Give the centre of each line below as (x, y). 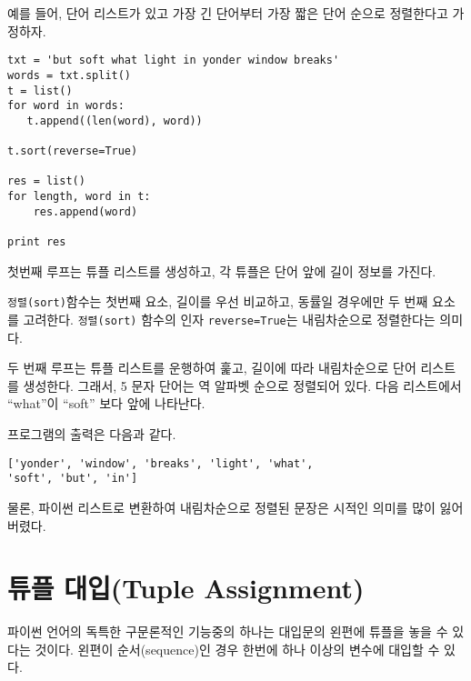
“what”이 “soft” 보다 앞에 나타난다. (106, 403)
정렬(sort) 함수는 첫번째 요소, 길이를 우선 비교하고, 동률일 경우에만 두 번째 (218, 301)
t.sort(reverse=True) (73, 151)
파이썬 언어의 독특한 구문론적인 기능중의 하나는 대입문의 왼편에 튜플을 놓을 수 (228, 631)
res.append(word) (85, 211)
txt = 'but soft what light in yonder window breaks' (174, 60)
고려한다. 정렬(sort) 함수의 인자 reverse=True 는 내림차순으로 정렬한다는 (229, 319)
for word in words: (66, 106)
